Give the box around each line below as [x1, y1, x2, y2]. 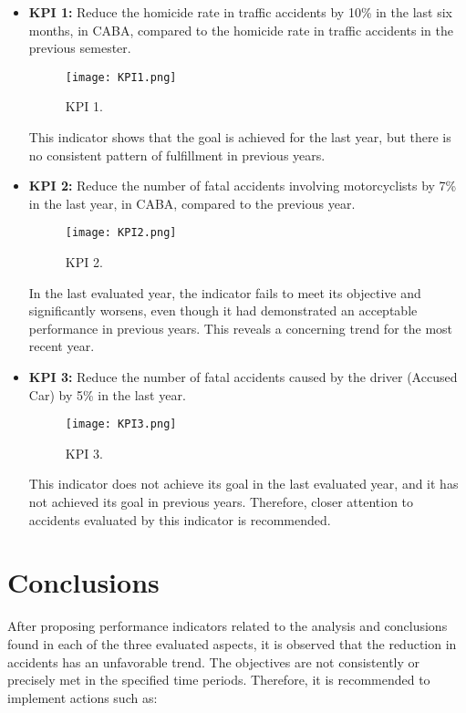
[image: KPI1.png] [65, 70, 177, 84]
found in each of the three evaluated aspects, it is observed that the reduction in [7, 634, 457, 653]
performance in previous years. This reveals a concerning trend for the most [28, 318, 453, 337]
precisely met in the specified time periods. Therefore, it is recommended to [7, 670, 430, 689]
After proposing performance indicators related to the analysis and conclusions [7, 616, 448, 635]
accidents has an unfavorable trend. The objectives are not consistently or [7, 652, 420, 671]
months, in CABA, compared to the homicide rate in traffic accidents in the [28, 20, 453, 39]
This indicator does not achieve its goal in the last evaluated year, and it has [28, 474, 459, 493]
